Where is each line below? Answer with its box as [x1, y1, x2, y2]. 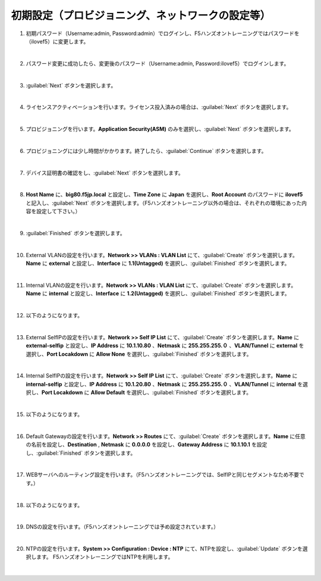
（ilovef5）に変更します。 [26, 38, 89, 45]
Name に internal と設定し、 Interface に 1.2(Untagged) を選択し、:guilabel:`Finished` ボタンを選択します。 [26, 290, 291, 297]
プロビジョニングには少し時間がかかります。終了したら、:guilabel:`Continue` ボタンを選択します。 [26, 147, 267, 154]
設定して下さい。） [36, 208, 81, 215]
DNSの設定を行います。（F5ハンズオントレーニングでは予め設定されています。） [26, 523, 219, 530]
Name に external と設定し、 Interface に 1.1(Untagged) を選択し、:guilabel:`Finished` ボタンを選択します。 [26, 260, 290, 267]
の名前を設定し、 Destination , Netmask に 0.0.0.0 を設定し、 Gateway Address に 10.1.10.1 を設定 [26, 441, 267, 448]
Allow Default [90, 389, 125, 396]
